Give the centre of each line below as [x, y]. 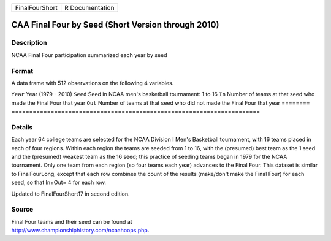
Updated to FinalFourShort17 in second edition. [70, 194]
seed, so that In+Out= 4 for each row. [59, 182]
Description [29, 43]
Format [22, 71]
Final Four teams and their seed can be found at [72, 221]
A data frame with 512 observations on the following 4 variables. [93, 83]
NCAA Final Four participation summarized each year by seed [89, 55]
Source [22, 210]
